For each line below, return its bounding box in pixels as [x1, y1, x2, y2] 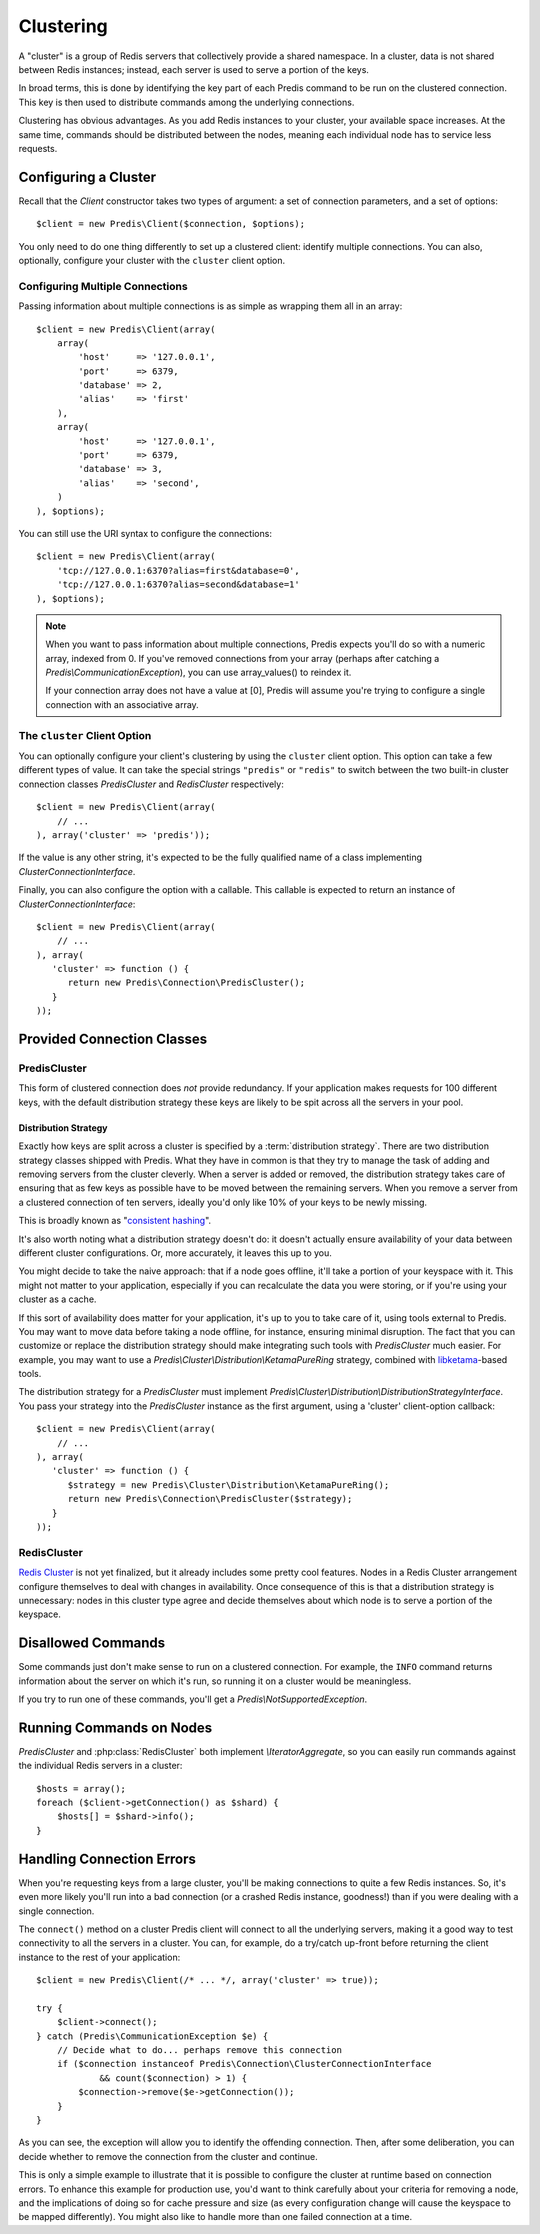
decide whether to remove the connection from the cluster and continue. [18, 2150, 319, 2162]
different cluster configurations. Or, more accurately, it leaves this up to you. [18, 1246, 332, 1259]
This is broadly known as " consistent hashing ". [18, 1215, 212, 1227]
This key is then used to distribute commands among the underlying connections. [18, 96, 355, 108]
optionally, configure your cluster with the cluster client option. [18, 254, 286, 266]
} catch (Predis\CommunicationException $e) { [36, 2030, 269, 2042]
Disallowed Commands [18, 1635, 166, 1652]
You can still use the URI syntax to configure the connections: [18, 527, 272, 539]
